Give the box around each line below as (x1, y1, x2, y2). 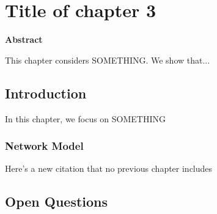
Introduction (5, 83, 87, 102)
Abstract (5, 33, 43, 46)
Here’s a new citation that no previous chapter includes (5, 162, 213, 175)
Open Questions (5, 192, 108, 211)
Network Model (5, 138, 84, 153)
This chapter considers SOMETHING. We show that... (5, 53, 210, 66)
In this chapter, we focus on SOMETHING (5, 112, 166, 125)
